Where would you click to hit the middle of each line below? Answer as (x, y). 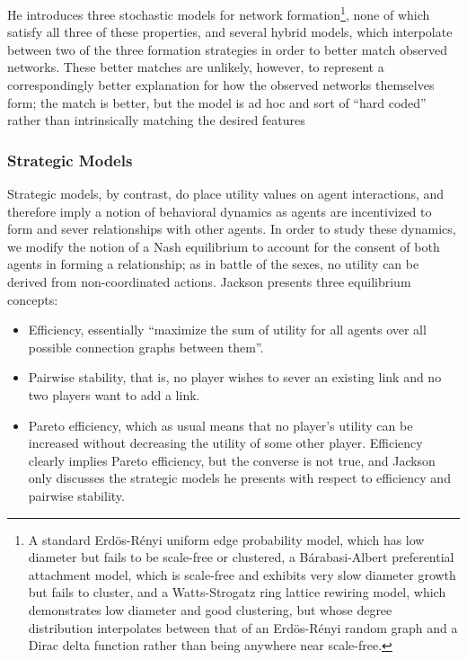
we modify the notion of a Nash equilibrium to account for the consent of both (224, 246)
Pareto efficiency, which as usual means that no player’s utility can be (220, 425)
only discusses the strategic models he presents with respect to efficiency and (239, 478)
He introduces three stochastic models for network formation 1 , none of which (219, 13)
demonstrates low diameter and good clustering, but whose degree (210, 609)
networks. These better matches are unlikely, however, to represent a (196, 67)
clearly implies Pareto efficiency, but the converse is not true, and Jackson (232, 460)
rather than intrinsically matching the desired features (156, 120)
